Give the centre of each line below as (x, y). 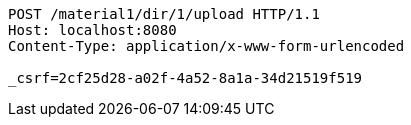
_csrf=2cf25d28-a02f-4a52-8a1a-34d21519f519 (185, 78)
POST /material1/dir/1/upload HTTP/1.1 (164, 14)
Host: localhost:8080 (92, 30)
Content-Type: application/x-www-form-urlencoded (206, 46)
